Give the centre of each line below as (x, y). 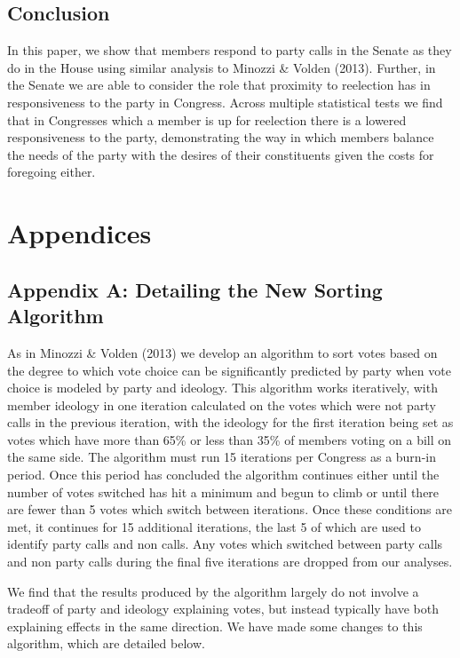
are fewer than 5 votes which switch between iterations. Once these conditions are (230, 509)
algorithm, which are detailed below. (106, 643)
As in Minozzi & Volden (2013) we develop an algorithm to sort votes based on (222, 352)
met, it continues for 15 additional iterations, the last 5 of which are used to (214, 526)
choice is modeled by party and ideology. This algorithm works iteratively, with (222, 388)
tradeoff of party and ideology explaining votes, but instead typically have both (223, 609)
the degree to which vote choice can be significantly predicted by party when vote (229, 370)
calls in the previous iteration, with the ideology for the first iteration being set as (230, 422)
